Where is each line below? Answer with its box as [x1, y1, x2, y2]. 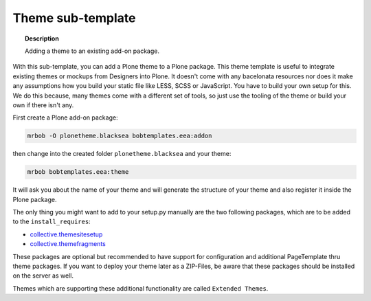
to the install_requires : [12, 217, 91, 226]
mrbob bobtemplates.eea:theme [27, 168, 129, 176]
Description [25, 34, 60, 43]
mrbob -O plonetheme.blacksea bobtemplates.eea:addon [27, 132, 212, 140]
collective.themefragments [30, 240, 106, 248]
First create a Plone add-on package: [12, 113, 118, 122]
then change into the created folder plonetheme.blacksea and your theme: [12, 150, 232, 158]
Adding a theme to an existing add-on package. [25, 47, 159, 55]
